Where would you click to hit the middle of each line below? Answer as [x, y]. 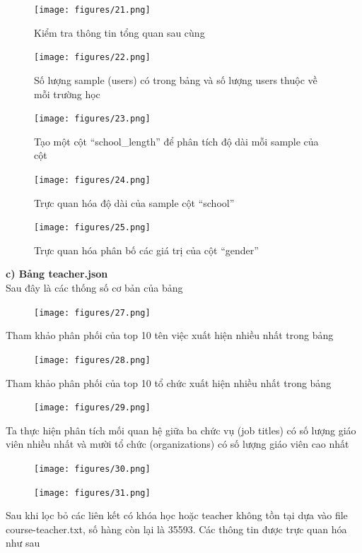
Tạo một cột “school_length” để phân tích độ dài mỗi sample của [176, 141]
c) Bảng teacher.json [57, 274]
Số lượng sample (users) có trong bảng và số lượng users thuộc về [176, 79]
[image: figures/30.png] [92, 469]
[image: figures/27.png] [92, 313]
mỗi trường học [67, 94]
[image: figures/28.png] [92, 360]
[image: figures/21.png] [92, 10]
